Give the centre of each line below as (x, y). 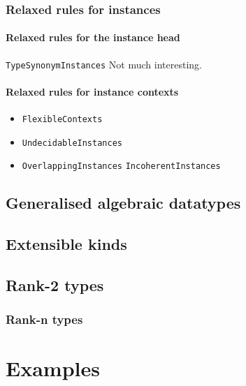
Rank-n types (44, 319)
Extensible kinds (66, 244)
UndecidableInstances (72, 143)
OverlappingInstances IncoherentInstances (121, 166)
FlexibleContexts (62, 120)
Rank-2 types (55, 285)
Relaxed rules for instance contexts (92, 91)
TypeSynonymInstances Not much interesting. (104, 64)
